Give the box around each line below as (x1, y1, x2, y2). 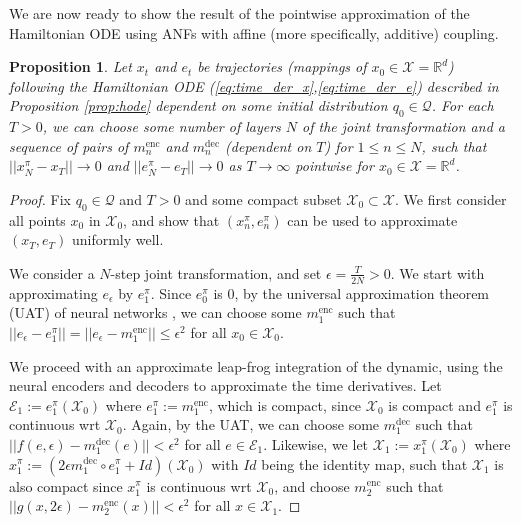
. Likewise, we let (263, 433, 369, 454)
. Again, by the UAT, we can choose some (122, 414, 380, 435)
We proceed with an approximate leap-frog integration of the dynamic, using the (9, 355, 503, 376)
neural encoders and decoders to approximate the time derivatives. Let (9, 375, 442, 396)
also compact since (9, 475, 123, 496)
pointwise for (295, 155, 374, 176)
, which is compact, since (208, 394, 362, 415)
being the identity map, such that (261, 453, 468, 474)
